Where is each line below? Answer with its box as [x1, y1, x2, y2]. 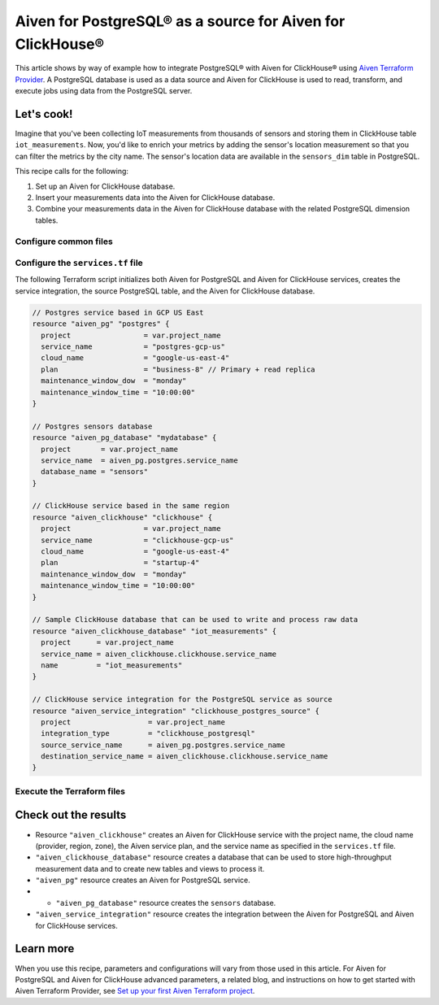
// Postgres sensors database [32, 421, 153, 431]
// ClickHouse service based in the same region [32, 501, 230, 511]
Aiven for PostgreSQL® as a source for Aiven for [15, 12, 346, 30]
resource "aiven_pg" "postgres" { [32, 320, 170, 328]
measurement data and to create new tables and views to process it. [35, 864, 265, 873]
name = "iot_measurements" [41, 660, 183, 670]
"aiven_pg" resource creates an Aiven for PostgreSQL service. [35, 875, 251, 885]
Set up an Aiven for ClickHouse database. [35, 181, 176, 191]
